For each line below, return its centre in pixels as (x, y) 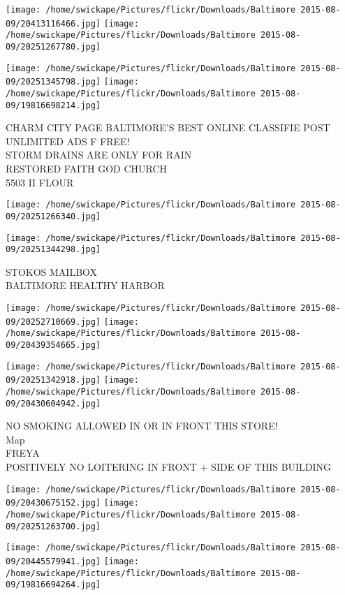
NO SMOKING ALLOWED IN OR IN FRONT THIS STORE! (142, 426)
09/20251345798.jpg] (53, 82)
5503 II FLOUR (40, 182)
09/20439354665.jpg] (53, 345)
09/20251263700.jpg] (53, 526)
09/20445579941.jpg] (53, 561)
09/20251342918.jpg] (53, 380)
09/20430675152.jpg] (53, 503)
